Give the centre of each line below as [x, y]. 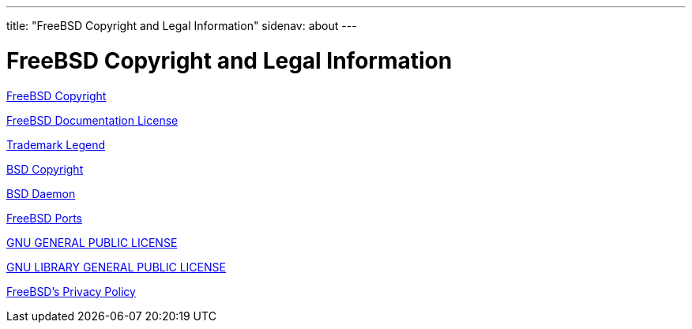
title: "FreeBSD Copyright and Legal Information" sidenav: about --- [182, 26]
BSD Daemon [41, 193]
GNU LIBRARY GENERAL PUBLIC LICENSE [116, 267]
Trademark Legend [56, 144]
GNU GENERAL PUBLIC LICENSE [92, 242]
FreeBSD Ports [44, 218]
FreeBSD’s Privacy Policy [71, 291]
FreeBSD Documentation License [92, 120]
